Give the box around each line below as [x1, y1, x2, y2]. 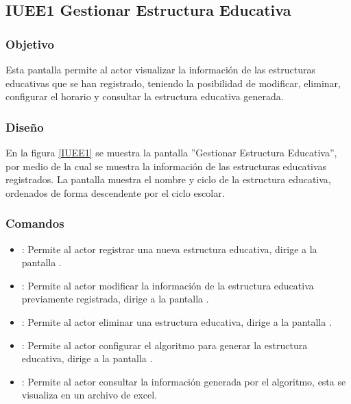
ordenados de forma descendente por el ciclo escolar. [5, 185, 225, 200]
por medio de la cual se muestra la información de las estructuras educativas [5, 158, 327, 173]
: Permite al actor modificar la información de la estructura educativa [21, 278, 314, 292]
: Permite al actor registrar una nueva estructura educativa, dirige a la [21, 241, 317, 256]
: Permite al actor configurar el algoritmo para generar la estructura [21, 337, 308, 352]
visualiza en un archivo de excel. [21, 388, 158, 402]
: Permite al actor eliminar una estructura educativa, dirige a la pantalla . [21, 314, 332, 329]
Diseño [5, 118, 44, 135]
